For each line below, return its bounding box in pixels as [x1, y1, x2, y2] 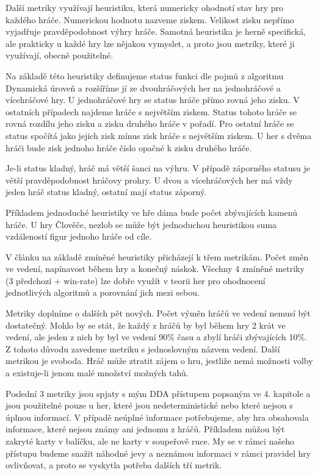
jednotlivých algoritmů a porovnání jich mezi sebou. [5, 286, 200, 299]
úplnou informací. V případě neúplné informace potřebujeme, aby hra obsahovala [5, 410, 309, 423]
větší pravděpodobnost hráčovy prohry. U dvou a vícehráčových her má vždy [5, 173, 293, 186]
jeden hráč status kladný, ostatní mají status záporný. [5, 185, 207, 198]
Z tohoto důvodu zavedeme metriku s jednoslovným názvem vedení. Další [5, 342, 280, 355]
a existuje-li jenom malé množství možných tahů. [5, 366, 189, 379]
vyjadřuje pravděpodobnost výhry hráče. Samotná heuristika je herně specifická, [5, 25, 306, 38]
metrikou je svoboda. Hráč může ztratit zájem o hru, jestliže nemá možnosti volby [5, 354, 313, 367]
